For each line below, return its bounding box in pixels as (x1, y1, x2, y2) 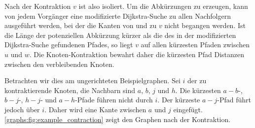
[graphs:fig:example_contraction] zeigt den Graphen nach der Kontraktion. (4, 114, 231, 124)
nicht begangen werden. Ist (164, 20, 246, 31)
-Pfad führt (217, 95, 251, 105)
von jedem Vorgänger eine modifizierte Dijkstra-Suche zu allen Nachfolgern (4, 10, 231, 21)
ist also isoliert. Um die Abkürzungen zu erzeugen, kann (78, 1, 248, 11)
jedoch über (4, 104, 40, 114)
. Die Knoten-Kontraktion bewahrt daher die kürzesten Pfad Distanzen (29, 49, 245, 59)
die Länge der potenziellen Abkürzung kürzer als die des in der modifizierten (4, 30, 236, 40)
